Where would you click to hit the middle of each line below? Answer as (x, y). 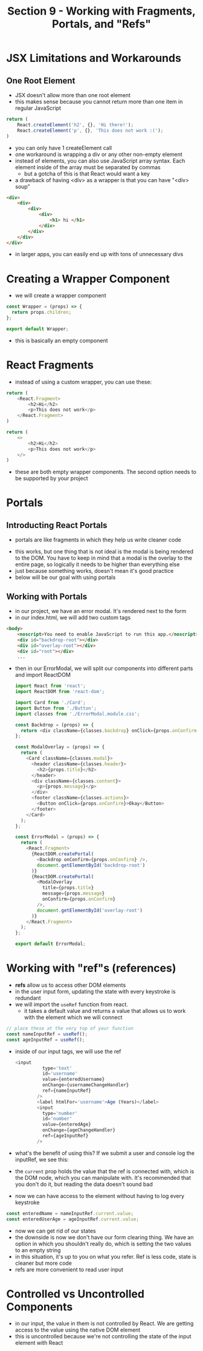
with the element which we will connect (73, 1017)
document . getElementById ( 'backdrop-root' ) (91, 865)
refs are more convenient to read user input (69, 1269)
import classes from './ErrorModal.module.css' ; (77, 714)
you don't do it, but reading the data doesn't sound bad (84, 1184)
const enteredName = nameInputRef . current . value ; (70, 1213)
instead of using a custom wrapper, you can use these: (83, 382)
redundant (28, 998)
